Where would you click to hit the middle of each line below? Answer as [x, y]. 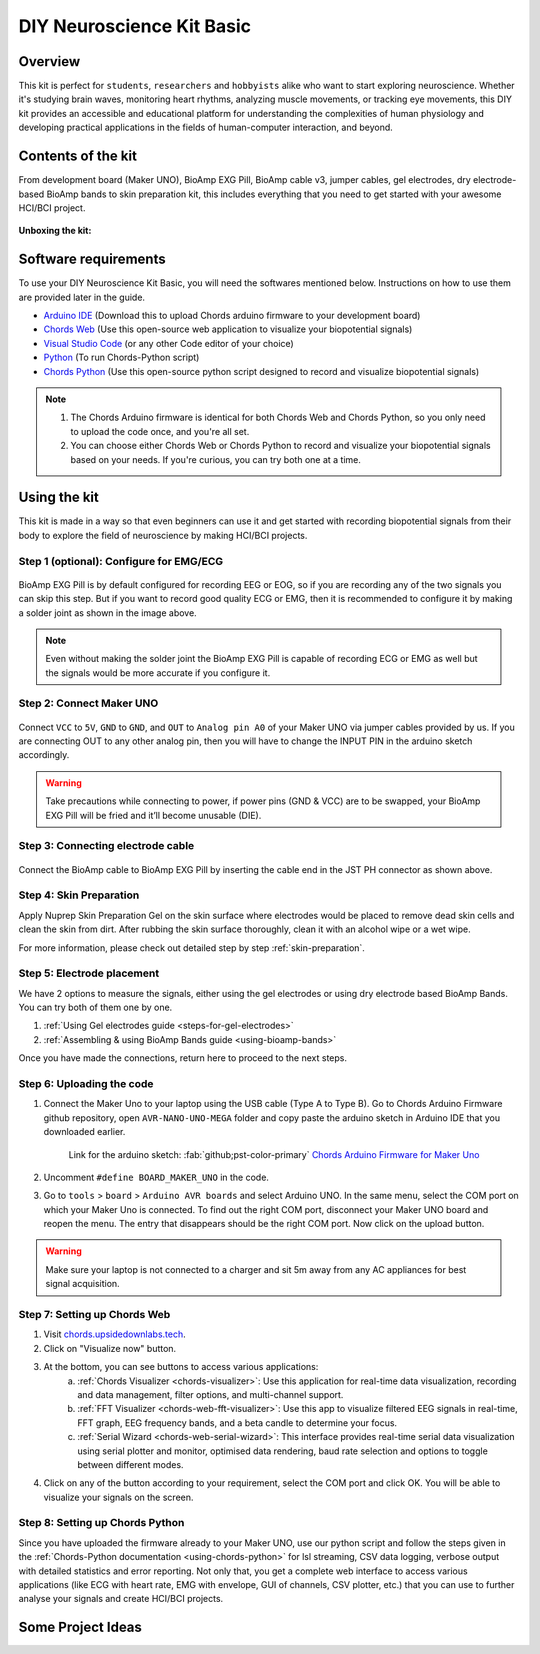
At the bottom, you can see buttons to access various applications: [181, 1367]
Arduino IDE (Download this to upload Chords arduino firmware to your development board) [232, 315]
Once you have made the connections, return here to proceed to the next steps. [182, 1058]
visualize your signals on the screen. [118, 1497]
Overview [49, 61]
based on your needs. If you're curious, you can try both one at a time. [216, 459]
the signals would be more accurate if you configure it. [158, 672]
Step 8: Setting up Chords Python [101, 1523]
